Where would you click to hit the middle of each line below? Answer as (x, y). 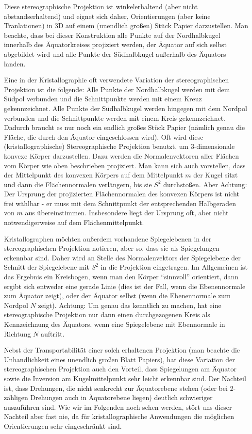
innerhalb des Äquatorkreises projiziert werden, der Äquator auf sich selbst (115, 44)
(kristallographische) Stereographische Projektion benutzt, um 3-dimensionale (119, 146)
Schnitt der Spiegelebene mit (47, 267)
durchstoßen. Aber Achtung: (205, 184)
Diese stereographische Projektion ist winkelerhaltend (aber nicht (101, 6)
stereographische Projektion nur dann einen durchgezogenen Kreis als (107, 314)
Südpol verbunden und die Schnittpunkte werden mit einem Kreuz (103, 99)
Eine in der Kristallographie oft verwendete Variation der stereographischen (117, 80)
